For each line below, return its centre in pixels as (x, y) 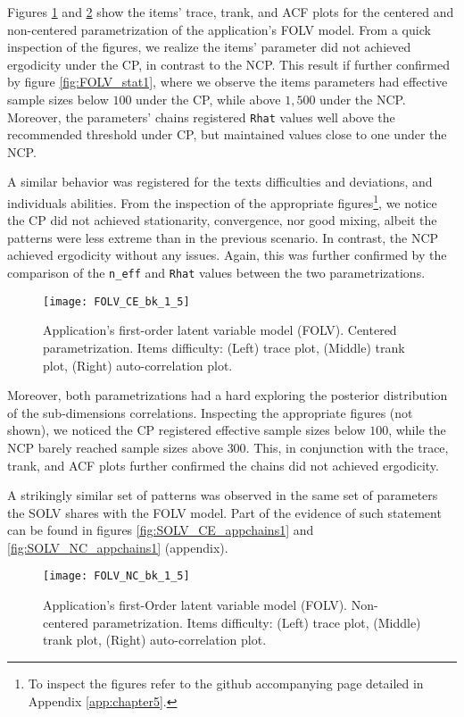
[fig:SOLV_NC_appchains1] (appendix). (118, 547)
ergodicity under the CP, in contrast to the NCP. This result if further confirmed (228, 64)
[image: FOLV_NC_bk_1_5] (116, 576)
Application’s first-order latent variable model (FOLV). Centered (220, 330)
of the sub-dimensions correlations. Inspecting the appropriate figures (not (210, 412)
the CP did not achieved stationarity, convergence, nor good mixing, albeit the (222, 220)
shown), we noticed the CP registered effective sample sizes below (186, 430)
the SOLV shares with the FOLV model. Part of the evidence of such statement (224, 512)
